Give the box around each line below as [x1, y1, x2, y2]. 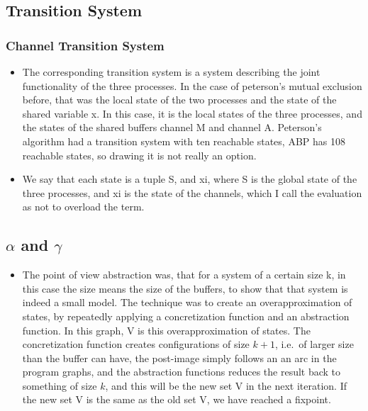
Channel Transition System [6, 36, 165, 54]
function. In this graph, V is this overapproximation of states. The [22, 322, 311, 337]
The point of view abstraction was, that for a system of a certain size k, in [22, 267, 346, 282]
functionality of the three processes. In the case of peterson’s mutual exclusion [22, 78, 362, 93]
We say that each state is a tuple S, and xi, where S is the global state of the [22, 171, 357, 186]
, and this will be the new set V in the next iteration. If [105, 378, 347, 393]
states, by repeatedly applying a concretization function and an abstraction [22, 308, 350, 323]
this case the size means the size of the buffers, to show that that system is [22, 281, 348, 295]
